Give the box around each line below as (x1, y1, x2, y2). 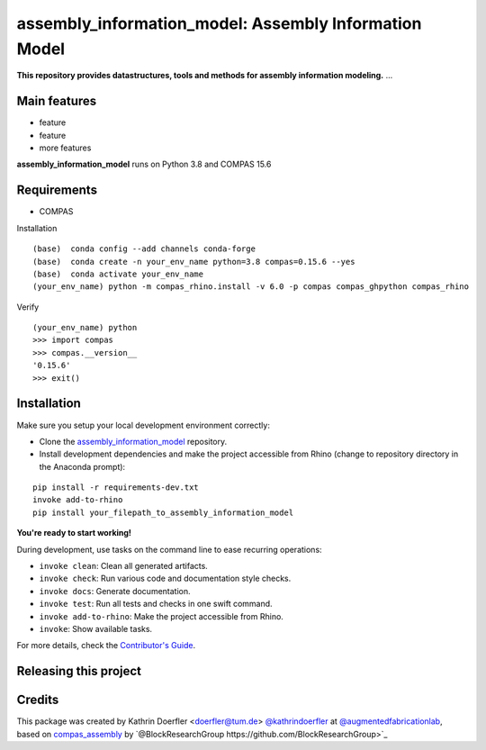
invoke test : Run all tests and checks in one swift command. (39, 599, 274, 610)
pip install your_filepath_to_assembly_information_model (32, 507, 294, 518)
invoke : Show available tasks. (39, 624, 153, 634)
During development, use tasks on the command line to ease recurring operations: (16, 544, 323, 555)
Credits (16, 692, 59, 708)
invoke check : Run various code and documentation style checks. (39, 573, 292, 584)
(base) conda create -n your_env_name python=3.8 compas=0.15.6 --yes (32, 257, 355, 267)
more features (39, 142, 92, 153)
